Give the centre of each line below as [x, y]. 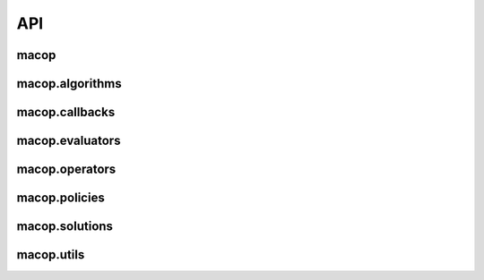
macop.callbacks [66, 112]
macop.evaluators [69, 141]
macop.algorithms [69, 84]
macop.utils [51, 255]
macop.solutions [65, 227]
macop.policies [60, 198]
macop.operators [66, 170]
